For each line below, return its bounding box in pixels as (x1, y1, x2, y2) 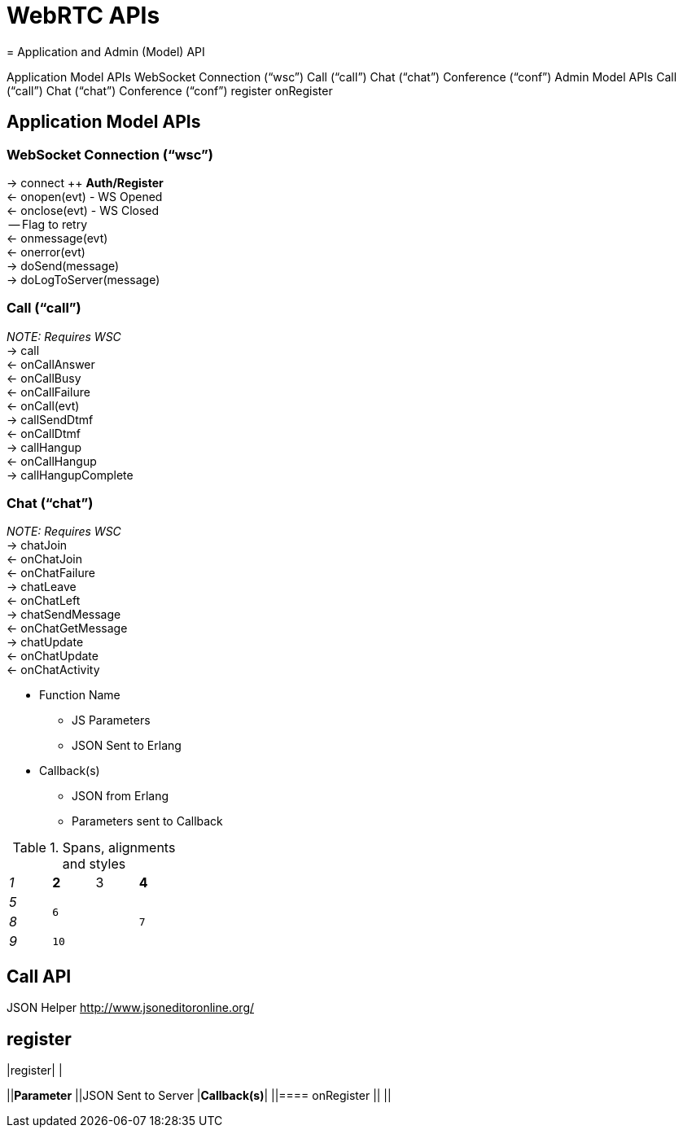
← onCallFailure (7, 384, 90, 399)
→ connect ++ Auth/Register (7, 175, 164, 190)
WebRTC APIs (7, 2, 160, 29)
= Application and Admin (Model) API (7, 44, 205, 59)
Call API (7, 965, 72, 987)
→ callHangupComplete (7, 467, 134, 482)
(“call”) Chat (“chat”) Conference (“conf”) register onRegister (7, 83, 333, 98)
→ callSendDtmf (7, 412, 94, 427)
